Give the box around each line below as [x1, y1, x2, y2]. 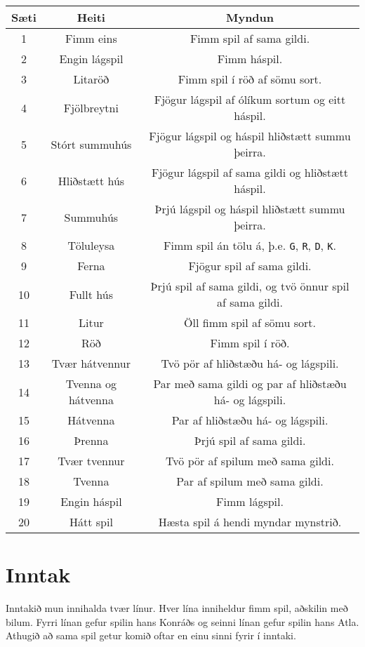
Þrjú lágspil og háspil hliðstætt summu [154, 201, 345, 217]
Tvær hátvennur [51, 355, 131, 371]
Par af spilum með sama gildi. [176, 473, 324, 489]
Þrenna [74, 432, 109, 448]
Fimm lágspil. [216, 493, 284, 509]
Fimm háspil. [217, 51, 283, 67]
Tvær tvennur [58, 453, 125, 469]
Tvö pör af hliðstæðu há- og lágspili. [161, 355, 339, 371]
